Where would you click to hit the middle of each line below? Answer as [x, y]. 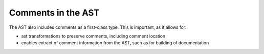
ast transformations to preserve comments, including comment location [93, 36]
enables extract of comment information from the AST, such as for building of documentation [115, 43]
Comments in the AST [54, 13]
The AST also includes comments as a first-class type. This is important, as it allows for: [98, 27]
